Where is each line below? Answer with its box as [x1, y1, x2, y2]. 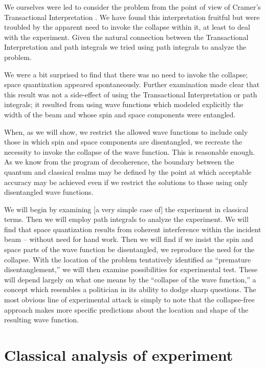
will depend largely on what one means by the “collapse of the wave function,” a [4, 274, 256, 284]
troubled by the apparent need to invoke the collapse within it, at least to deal [4, 22, 250, 32]
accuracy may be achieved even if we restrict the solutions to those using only [4, 176, 248, 187]
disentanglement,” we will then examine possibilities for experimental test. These [4, 264, 258, 275]
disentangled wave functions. [4, 187, 94, 197]
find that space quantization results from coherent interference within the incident [4, 223, 261, 234]
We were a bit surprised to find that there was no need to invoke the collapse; [4, 69, 248, 79]
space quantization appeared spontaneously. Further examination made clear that [4, 79, 260, 90]
